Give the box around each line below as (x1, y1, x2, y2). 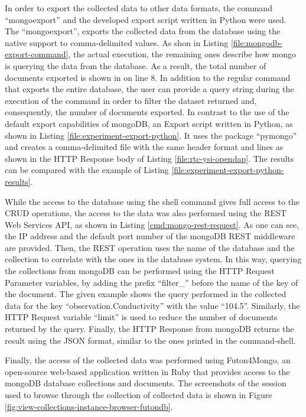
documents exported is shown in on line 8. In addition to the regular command (5, 71, 291, 83)
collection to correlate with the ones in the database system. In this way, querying (5, 253, 302, 265)
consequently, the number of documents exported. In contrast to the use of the (5, 106, 289, 118)
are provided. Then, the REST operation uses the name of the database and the (5, 241, 295, 253)
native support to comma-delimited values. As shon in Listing (5, 36, 229, 48)
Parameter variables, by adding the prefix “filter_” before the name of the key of (5, 276, 298, 288)
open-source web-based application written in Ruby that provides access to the (5, 365, 290, 377)
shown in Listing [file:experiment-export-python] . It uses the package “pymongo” (5, 129, 297, 141)
